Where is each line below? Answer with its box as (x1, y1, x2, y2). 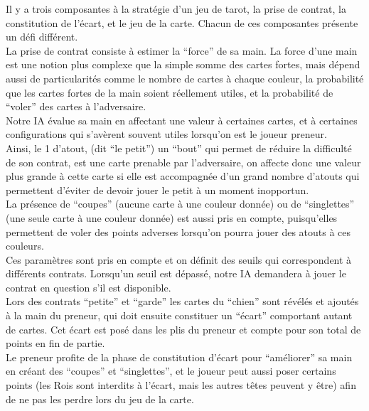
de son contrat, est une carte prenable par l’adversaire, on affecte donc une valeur (6, 154, 361, 169)
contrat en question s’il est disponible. (6, 279, 171, 294)
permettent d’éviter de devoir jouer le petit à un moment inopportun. (6, 182, 309, 197)
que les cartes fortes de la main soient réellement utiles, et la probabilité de (6, 85, 333, 100)
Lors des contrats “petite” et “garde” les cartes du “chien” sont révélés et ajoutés (6, 294, 359, 309)
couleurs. (6, 238, 44, 253)
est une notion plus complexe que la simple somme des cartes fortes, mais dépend (6, 57, 360, 72)
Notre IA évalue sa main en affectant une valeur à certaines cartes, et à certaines (6, 112, 358, 127)
